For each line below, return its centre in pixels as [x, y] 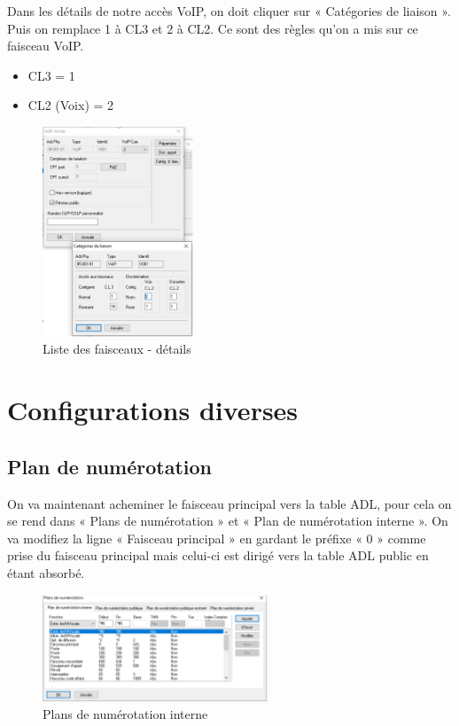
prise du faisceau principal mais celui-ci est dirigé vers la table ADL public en [218, 555]
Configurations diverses [153, 410]
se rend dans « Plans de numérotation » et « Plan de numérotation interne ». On [228, 521]
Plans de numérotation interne [125, 714]
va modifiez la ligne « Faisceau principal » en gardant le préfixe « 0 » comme [217, 538]
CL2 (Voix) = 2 [71, 105]
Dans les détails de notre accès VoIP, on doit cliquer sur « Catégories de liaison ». [229, 11]
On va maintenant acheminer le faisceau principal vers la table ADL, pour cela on [229, 503]
